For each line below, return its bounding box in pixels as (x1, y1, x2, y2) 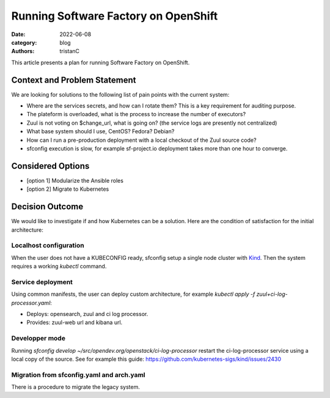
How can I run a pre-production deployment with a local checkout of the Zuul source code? (26, 136, 257, 144)
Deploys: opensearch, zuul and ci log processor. (26, 311, 148, 318)
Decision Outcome (11, 202, 84, 212)
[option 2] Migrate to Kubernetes (26, 185, 109, 193)
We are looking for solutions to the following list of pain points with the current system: (11, 90, 230, 98)
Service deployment (11, 278, 73, 286)
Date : (11, 31, 26, 38)
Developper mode (11, 334, 65, 342)
